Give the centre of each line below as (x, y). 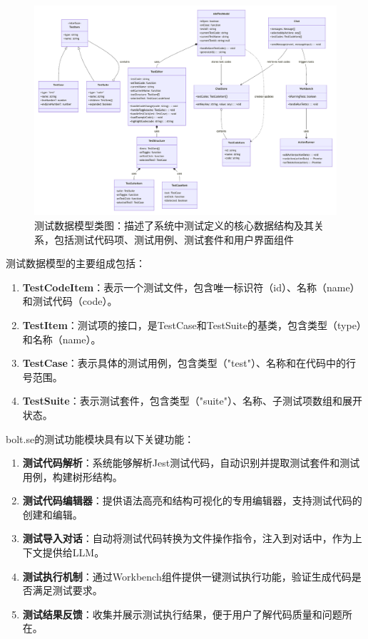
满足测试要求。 (67, 590)
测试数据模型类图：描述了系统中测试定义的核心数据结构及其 (174, 225)
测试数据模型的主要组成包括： (76, 263)
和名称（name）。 (62, 339)
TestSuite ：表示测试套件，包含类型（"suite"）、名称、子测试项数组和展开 (192, 401)
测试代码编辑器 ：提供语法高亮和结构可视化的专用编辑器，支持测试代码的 (192, 500)
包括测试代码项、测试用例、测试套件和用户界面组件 (174, 239)
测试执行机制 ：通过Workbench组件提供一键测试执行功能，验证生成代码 (187, 576)
